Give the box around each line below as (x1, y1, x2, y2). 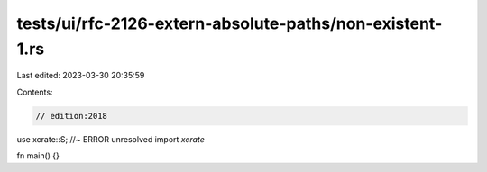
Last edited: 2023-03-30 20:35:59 (16, 70, 145, 81)
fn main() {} (16, 150, 60, 161)
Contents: (16, 86, 53, 97)
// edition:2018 (35, 111, 108, 121)
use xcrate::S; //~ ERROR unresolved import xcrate (16, 133, 205, 144)
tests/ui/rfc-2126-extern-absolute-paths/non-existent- (16, 14, 443, 33)
